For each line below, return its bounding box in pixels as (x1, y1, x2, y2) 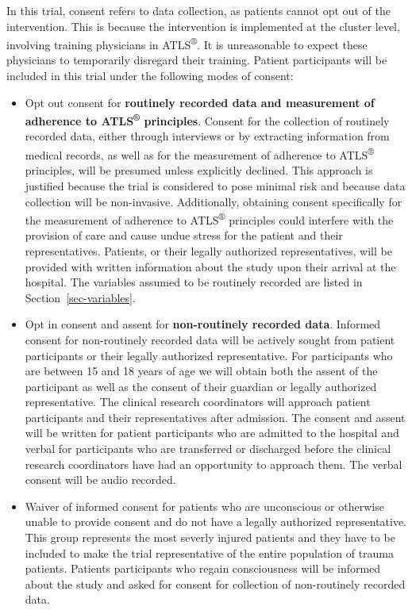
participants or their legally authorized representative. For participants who (25, 347, 393, 363)
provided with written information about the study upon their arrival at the (25, 258, 396, 274)
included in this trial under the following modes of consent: (6, 67, 294, 84)
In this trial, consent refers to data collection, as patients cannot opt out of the (6, 2, 391, 18)
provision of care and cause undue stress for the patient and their (25, 227, 343, 244)
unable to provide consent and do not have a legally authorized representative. (25, 513, 407, 530)
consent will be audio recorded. (25, 471, 176, 488)
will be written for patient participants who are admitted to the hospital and (25, 424, 399, 441)
